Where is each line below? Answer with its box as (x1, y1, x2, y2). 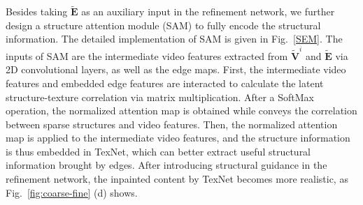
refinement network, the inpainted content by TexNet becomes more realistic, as (6, 172, 348, 186)
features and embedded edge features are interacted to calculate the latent (6, 75, 324, 90)
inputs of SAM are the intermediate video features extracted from (6, 48, 288, 63)
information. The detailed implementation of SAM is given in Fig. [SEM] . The (6, 31, 343, 46)
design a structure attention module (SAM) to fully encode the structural (6, 17, 321, 32)
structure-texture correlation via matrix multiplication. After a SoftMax (6, 89, 315, 104)
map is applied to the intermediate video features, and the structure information (6, 130, 350, 145)
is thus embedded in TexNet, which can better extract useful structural (6, 144, 311, 158)
